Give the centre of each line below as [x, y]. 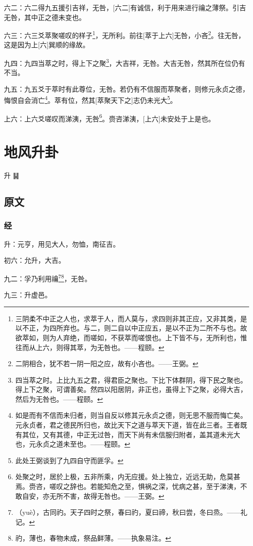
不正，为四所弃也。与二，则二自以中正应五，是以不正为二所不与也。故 [135, 328]
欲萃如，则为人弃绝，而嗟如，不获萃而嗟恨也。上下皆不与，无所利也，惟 [131, 337]
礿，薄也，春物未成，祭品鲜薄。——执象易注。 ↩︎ [93, 538]
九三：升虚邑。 [28, 295]
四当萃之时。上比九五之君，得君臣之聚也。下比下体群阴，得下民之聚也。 [131, 380]
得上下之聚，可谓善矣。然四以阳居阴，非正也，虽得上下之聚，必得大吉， [131, 389]
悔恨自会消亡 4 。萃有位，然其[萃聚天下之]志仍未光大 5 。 [90, 99]
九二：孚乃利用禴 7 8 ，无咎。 [48, 277]
